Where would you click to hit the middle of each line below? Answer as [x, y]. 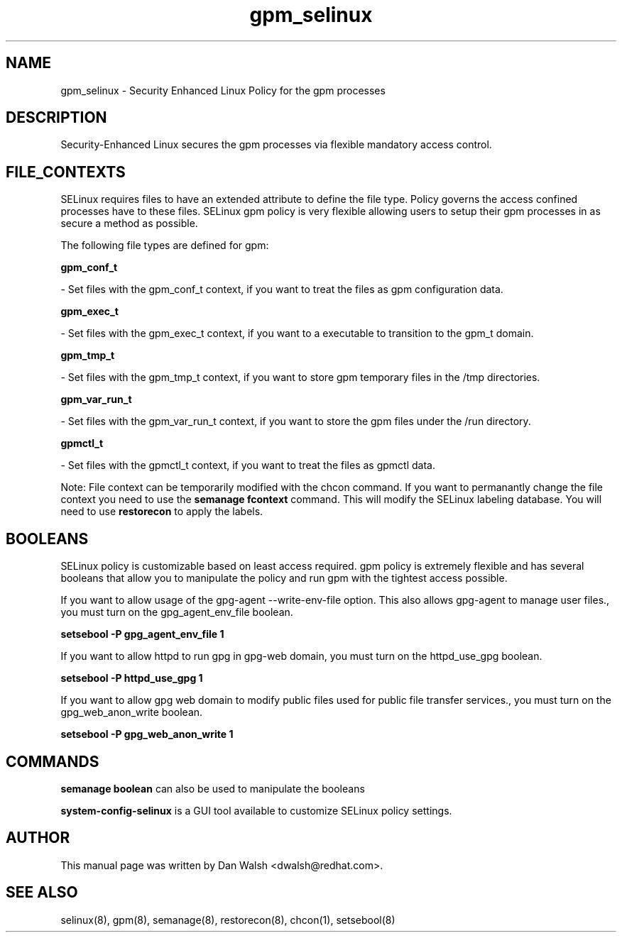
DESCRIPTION [56, 118]
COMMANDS [53, 761]
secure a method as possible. [129, 224]
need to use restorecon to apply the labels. [162, 512]
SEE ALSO [42, 893]
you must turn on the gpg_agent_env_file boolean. [177, 612]
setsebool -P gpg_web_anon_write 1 [147, 734]
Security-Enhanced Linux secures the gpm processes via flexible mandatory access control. [276, 145]
